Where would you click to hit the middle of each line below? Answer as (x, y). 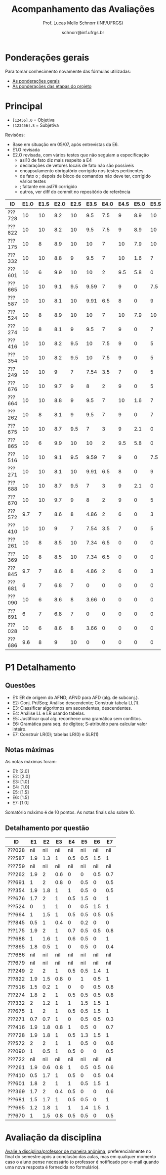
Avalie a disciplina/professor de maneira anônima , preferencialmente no (78, 1151)
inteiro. (19, 729)
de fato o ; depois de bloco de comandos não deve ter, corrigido (85, 176)
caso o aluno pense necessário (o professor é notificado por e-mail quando (82, 1162)
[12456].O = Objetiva (33, 120)
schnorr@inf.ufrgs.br (83, 32)
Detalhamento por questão (47, 828)
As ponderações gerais (36, 81)
